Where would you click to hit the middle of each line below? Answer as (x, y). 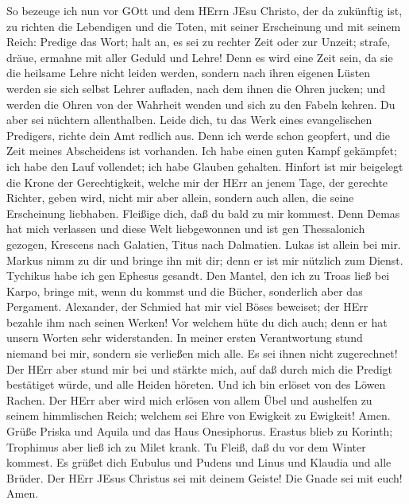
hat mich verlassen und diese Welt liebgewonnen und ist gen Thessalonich (186, 229)
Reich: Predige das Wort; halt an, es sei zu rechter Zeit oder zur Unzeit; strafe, (199, 42)
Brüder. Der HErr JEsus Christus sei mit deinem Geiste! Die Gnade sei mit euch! (204, 477)
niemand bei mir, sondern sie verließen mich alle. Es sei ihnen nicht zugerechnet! (202, 353)
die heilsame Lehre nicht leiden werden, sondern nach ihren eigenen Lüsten (189, 73)
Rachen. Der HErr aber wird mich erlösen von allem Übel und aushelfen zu (189, 399)
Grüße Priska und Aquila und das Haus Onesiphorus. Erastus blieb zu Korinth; (200, 431)
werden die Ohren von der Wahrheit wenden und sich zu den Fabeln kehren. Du (201, 104)
